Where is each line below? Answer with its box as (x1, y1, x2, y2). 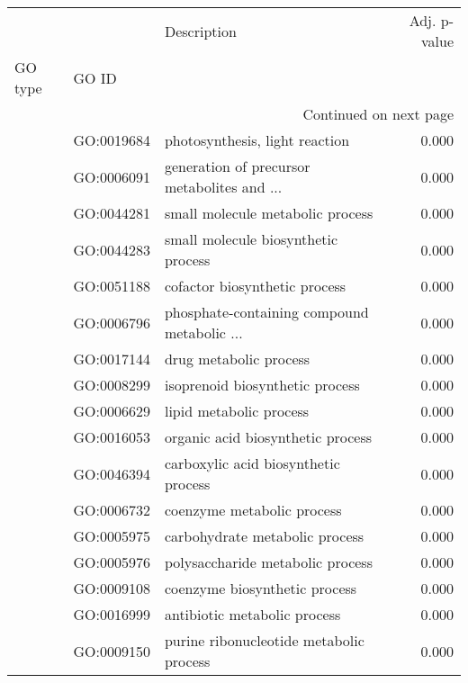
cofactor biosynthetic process (164, 275, 346, 296)
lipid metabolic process (164, 400, 310, 421)
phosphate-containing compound (164, 301, 369, 322)
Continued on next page (302, 103, 454, 124)
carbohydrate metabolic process (164, 526, 364, 546)
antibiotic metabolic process (164, 604, 341, 625)
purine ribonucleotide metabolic (164, 630, 364, 651)
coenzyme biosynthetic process (164, 578, 357, 598)
